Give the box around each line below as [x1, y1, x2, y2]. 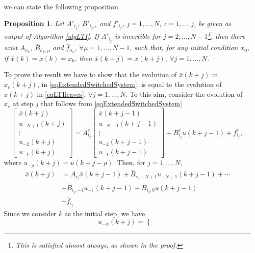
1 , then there [207, 29, 246, 41]
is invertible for [115, 31, 161, 41]
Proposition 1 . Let [4, 18, 64, 28]
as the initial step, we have [64, 208, 145, 218]
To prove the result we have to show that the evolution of [4, 69, 177, 80]
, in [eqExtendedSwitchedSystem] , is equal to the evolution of [37, 79, 222, 89]
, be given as [194, 18, 231, 28]
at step [13, 98, 34, 109]
